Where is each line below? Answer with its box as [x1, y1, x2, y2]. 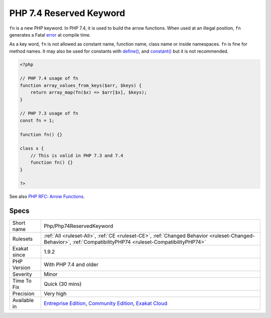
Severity [12, 271, 32, 278]
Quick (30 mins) [43, 280, 82, 287]
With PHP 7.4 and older [43, 261, 99, 268]
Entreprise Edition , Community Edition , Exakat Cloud [43, 300, 168, 307]
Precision [12, 290, 35, 297]
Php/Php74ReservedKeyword [43, 223, 113, 230]
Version [12, 264, 31, 271]
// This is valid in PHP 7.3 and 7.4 [30, 153, 123, 158]
